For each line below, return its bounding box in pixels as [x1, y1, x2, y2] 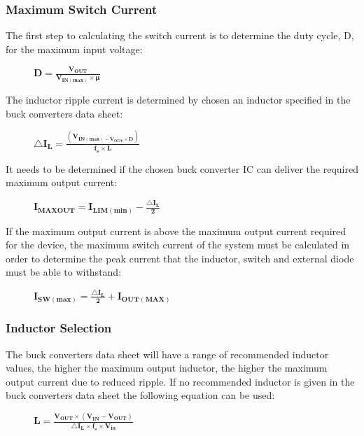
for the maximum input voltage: [6, 41, 143, 56]
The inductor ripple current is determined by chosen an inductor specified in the [6, 92, 351, 107]
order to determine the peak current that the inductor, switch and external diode [6, 251, 354, 265]
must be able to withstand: [6, 265, 122, 279]
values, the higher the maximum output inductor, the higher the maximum [6, 360, 328, 375]
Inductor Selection [6, 319, 112, 337]
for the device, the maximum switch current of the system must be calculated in [6, 237, 350, 252]
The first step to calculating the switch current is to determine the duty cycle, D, [6, 28, 354, 43]
